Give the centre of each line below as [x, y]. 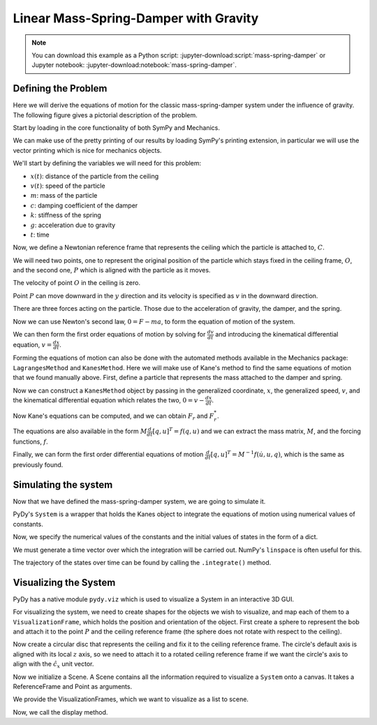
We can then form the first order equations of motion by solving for [109, 335]
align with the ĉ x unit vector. [53, 665]
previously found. [38, 465]
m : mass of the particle [64, 196]
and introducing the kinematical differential [277, 335]
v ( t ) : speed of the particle [68, 186]
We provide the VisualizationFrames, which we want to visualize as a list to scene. [131, 699]
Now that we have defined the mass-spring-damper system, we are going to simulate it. [139, 501]
